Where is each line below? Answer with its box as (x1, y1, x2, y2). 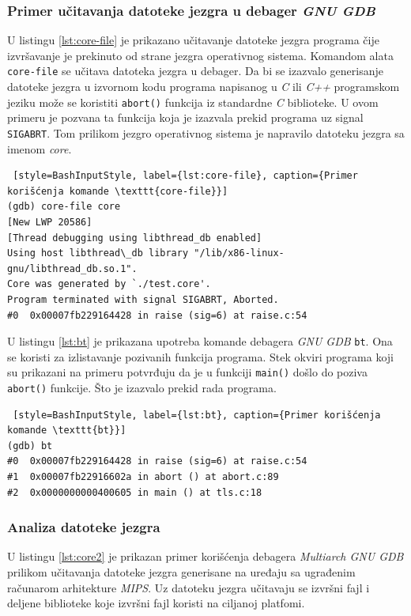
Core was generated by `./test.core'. (7, 278, 211, 290)
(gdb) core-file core (7, 201, 121, 213)
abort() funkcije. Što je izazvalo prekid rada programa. (7, 380, 277, 395)
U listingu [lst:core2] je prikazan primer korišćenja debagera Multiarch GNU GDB (7, 548, 404, 565)
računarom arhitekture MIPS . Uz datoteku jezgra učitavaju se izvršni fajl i (7, 579, 370, 595)
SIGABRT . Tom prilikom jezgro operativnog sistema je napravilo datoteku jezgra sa (7, 124, 405, 141)
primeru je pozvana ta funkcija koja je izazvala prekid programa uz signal (7, 109, 364, 126)
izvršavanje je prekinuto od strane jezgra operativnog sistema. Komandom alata (7, 47, 394, 63)
